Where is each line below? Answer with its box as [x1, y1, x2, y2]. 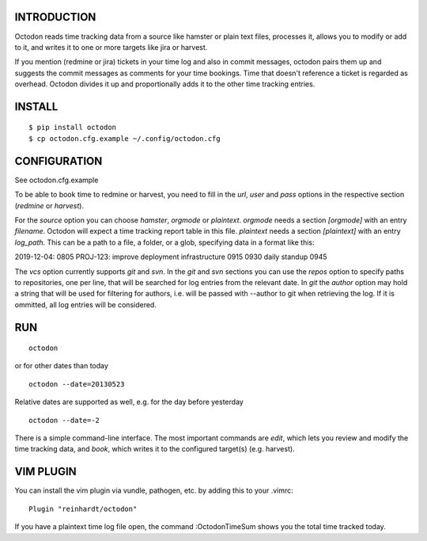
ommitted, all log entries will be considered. [14, 299, 157, 309]
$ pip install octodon [28, 123, 117, 132]
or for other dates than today [14, 361, 108, 371]
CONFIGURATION [14, 154, 103, 168]
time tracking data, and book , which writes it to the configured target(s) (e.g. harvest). [14, 444, 296, 454]
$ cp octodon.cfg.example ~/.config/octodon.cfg [28, 134, 221, 143]
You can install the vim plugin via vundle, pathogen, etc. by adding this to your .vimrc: [14, 486, 294, 495]
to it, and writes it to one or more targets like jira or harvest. [14, 42, 208, 51]
